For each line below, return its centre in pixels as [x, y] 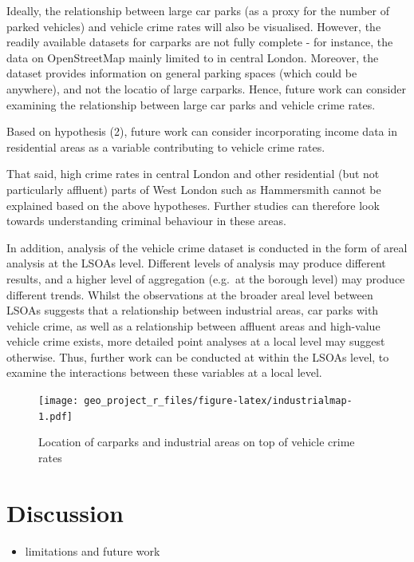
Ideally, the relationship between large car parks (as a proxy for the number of [198, 10]
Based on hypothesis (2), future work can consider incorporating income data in [202, 131]
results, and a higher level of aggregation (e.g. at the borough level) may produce [206, 278]
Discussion [65, 512]
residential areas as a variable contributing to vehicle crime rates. [166, 146]
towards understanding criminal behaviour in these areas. [146, 221]
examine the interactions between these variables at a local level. [164, 372]
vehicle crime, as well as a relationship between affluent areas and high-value [193, 325]
